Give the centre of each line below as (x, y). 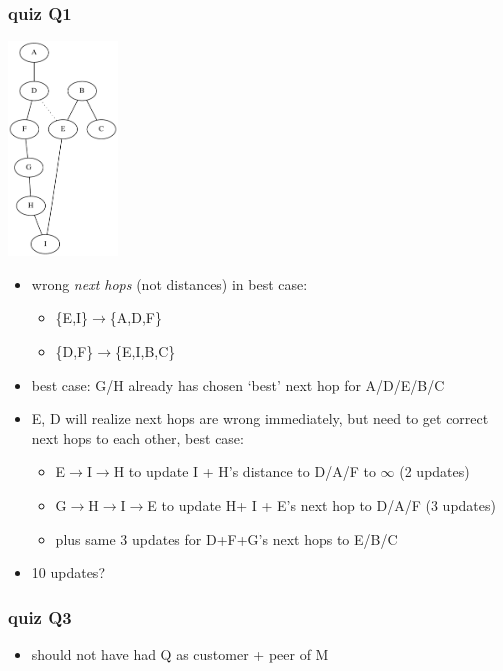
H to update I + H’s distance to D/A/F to (244, 471)
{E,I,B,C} (145, 350)
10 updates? (68, 572)
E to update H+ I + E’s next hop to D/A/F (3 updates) (321, 504)
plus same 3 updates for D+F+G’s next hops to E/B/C (226, 538)
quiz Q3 (40, 616)
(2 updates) (434, 471)
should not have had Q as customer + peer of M (180, 653)
